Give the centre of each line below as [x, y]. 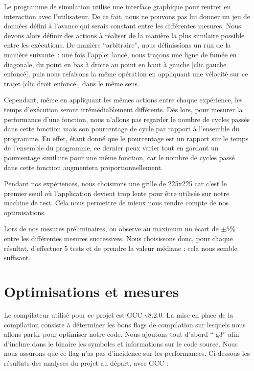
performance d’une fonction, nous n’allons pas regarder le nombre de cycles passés [127, 119]
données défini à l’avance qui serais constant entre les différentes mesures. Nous [123, 26]
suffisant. [17, 258]
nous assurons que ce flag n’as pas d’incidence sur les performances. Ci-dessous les [127, 353]
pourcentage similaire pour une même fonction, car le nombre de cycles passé [119, 157]
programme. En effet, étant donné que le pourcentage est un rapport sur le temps [126, 138]
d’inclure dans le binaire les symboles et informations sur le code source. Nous [121, 343]
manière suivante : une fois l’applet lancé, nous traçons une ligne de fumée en [120, 54]
